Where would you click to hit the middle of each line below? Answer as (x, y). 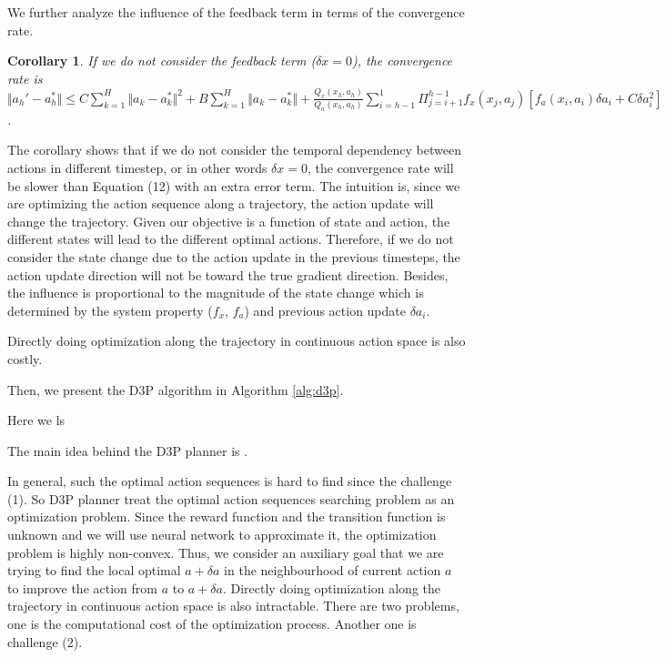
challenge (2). (45, 641)
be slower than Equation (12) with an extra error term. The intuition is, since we (234, 185)
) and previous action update (325, 310)
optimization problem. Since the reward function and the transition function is (227, 516)
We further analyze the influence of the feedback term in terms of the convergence (236, 12)
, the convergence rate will (380, 167)
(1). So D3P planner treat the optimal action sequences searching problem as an (231, 498)
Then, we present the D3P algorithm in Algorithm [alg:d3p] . (176, 389)
